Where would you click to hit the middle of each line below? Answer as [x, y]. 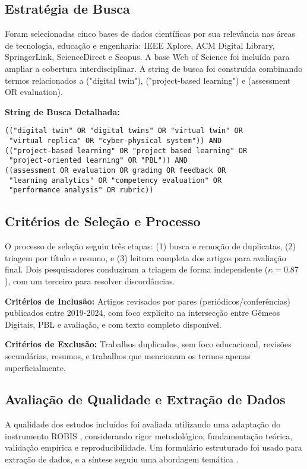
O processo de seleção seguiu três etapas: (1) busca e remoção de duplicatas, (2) [150, 246]
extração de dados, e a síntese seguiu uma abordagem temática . [122, 459]
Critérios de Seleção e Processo [103, 221]
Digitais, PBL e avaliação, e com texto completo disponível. [113, 324]
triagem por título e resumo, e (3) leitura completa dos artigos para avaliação [145, 257]
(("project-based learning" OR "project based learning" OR [126, 150]
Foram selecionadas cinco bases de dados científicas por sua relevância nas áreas [150, 34]
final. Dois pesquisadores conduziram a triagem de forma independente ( [137, 269]
